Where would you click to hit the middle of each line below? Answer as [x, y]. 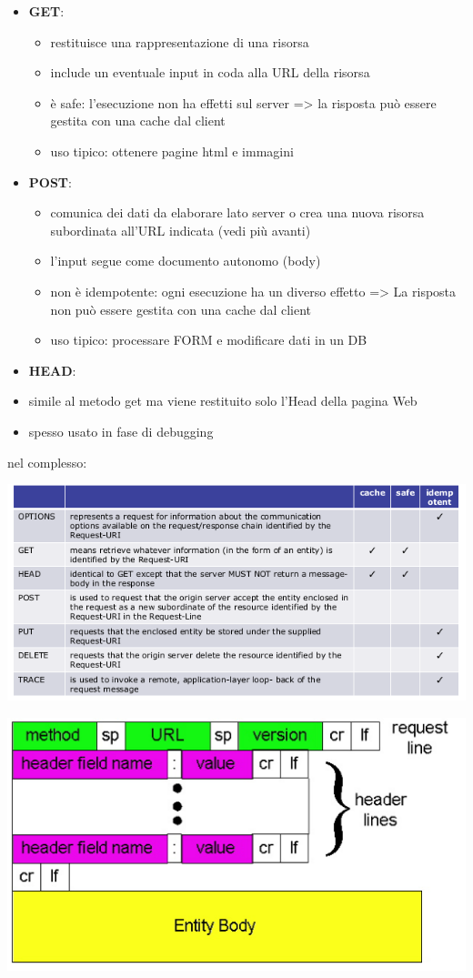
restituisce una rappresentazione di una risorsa [180, 41]
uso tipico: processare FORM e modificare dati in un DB [209, 340]
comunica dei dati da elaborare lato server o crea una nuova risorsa [237, 212]
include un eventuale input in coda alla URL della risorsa [210, 72]
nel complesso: [47, 462]
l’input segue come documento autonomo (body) [186, 261]
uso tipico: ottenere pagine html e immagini [172, 151]
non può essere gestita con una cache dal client [181, 309]
